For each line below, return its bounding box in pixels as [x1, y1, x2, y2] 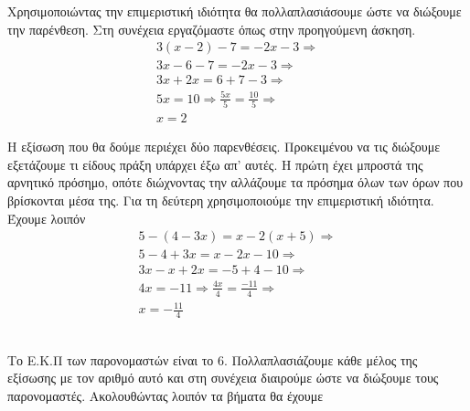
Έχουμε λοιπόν [7, 208, 86, 227]
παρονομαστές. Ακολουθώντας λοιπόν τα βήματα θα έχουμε [7, 385, 324, 405]
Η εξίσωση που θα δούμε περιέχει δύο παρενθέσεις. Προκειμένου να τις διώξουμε [7, 137, 441, 156]
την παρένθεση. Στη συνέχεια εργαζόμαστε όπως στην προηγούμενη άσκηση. [7, 19, 416, 38]
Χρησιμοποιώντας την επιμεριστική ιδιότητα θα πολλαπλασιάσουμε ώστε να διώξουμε [7, 2, 462, 20]
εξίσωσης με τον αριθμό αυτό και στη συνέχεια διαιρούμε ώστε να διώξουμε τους [7, 368, 439, 387]
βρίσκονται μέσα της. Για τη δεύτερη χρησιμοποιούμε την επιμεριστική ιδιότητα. [7, 190, 434, 209]
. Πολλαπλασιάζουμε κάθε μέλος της [223, 350, 418, 369]
